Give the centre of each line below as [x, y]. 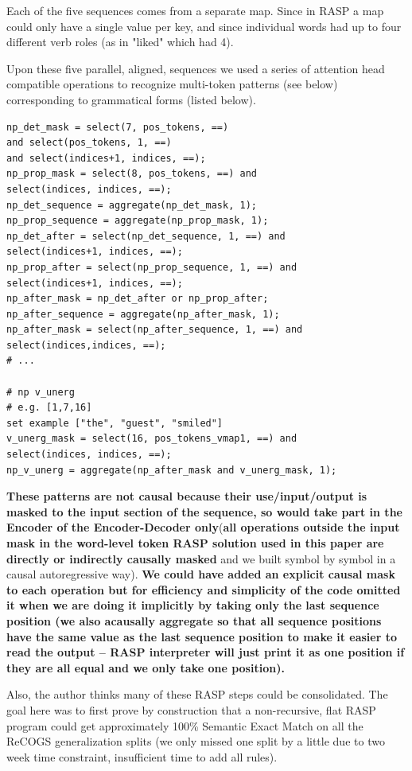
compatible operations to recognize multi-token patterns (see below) [172, 84]
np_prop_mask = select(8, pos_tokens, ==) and [132, 174]
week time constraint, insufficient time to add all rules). [142, 756]
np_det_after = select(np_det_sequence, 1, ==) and [146, 236]
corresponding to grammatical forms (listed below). [131, 99]
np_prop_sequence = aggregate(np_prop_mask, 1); [138, 221]
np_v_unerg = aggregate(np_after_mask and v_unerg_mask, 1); [172, 470]
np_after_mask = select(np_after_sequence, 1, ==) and [155, 330]
